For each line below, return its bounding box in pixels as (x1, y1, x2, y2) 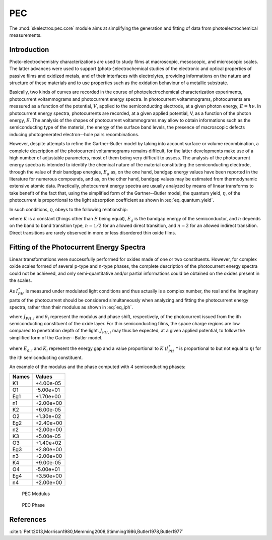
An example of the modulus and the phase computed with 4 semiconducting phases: (9, 364, 186, 370)
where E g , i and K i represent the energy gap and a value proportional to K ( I (9, 345, 169, 352)
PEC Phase (22, 502, 45, 508)
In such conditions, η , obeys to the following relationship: (9, 206, 128, 212)
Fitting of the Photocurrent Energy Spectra (9, 243, 146, 252)
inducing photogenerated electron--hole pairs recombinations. (9, 131, 140, 137)
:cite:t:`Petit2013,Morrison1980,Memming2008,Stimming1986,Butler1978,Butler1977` (9, 528, 184, 534)
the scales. (9, 277, 32, 283)
